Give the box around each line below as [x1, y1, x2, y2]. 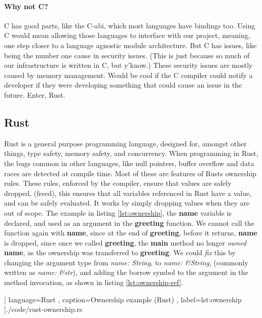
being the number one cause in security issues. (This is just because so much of [4, 50, 250, 60]
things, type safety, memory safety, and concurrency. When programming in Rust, [4, 148, 258, 158]
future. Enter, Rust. [4, 89, 65, 100]
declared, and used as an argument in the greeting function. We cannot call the [4, 217, 254, 228]
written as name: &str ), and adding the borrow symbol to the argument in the [4, 267, 248, 277]
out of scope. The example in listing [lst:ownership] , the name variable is [4, 207, 232, 218]
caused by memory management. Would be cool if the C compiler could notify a [4, 69, 253, 80]
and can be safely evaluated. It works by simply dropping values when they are [4, 197, 250, 208]
